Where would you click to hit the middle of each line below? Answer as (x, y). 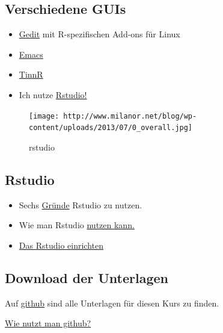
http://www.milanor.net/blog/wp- (130, 116)
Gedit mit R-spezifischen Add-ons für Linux (99, 34)
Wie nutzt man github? (48, 323)
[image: (44, 116)
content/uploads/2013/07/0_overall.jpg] (111, 128)
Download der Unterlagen (87, 277)
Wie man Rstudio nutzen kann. (77, 225)
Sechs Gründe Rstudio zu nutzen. (81, 204)
